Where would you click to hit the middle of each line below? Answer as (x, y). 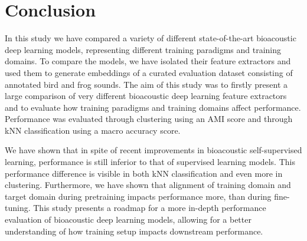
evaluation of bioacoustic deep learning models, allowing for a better (128, 219)
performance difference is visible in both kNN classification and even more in (144, 173)
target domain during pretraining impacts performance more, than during (138, 196)
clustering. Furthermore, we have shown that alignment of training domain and (148, 185)
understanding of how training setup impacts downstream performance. (134, 231)
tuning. (18, 208)
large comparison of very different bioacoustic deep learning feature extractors (146, 96)
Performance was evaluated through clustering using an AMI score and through (149, 119)
